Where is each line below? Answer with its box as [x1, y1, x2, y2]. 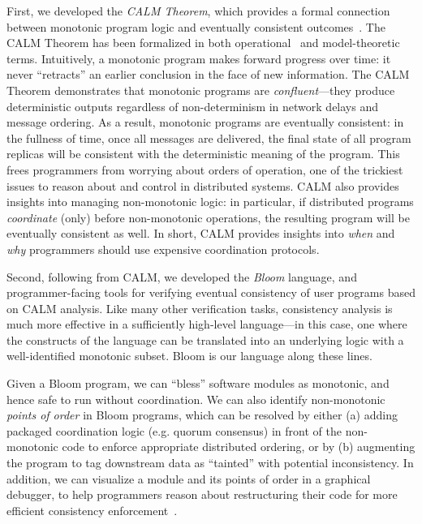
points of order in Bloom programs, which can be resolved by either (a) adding [6, 406, 398, 423]
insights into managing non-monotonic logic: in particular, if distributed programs [6, 193, 414, 210]
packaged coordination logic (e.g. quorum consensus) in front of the [6, 422, 342, 439]
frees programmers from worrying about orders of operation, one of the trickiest [6, 161, 403, 178]
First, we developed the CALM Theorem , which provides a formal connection [6, 2, 390, 19]
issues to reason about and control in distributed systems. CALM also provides [6, 177, 399, 194]
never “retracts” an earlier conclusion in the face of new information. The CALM [6, 66, 410, 83]
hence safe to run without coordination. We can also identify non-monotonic [6, 390, 385, 407]
